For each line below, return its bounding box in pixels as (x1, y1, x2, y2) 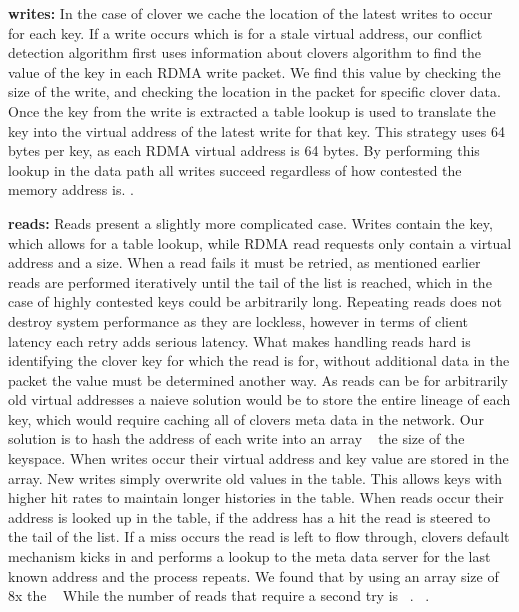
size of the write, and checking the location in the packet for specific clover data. (8, 81, 501, 102)
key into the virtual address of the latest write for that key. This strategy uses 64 (8, 120, 505, 141)
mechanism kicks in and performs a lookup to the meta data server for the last (8, 546, 491, 567)
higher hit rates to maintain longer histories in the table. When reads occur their (8, 487, 504, 508)
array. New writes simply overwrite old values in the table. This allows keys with (8, 467, 503, 488)
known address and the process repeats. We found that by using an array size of (8, 565, 499, 586)
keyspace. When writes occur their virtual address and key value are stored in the (8, 448, 509, 469)
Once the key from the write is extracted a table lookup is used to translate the (8, 100, 496, 121)
